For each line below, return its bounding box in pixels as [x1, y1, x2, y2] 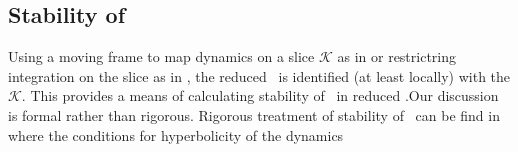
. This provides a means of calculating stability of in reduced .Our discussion [21, 85, 499, 106]
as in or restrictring [337, 46, 457, 67]
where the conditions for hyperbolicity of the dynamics [8, 124, 344, 145]
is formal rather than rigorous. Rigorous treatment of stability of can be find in [8, 104, 500, 125]
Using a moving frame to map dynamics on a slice [8, 46, 315, 67]
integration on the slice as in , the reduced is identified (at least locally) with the [8, 65, 511, 86]
